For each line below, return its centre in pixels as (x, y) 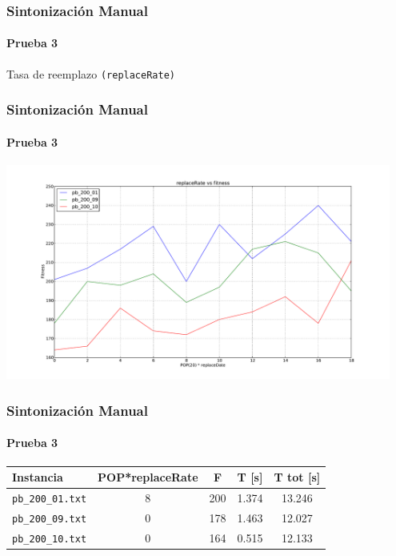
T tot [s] (297, 477)
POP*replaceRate (148, 477)
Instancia (38, 477)
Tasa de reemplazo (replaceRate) (91, 73)
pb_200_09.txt (50, 519)
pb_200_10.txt (50, 539)
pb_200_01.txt (50, 499)
